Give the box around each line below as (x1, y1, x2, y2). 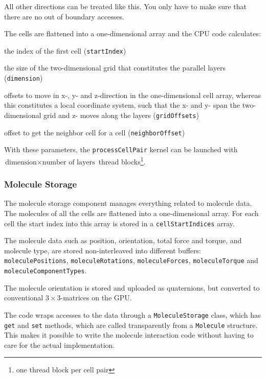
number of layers (42, 158, 95, 166)
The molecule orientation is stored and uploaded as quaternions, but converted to (4, 282, 260, 293)
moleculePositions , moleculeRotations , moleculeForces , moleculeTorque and (4, 255, 258, 266)
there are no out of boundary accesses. (4, 11, 124, 21)
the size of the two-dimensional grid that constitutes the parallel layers (4, 62, 226, 73)
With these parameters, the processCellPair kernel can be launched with (4, 144, 238, 155)
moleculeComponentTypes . (4, 265, 87, 275)
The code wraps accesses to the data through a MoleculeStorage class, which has (4, 309, 261, 320)
